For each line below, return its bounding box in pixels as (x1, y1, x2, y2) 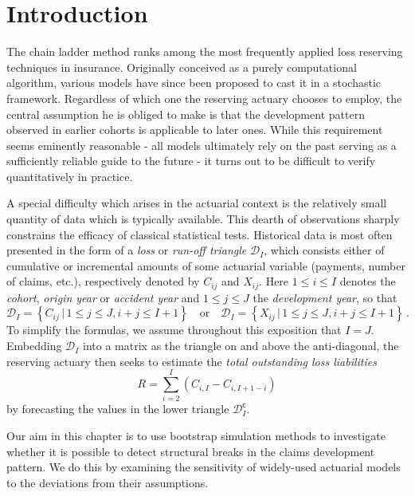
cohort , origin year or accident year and (6, 289, 200, 305)
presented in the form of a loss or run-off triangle (6, 242, 247, 258)
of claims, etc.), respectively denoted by (6, 273, 200, 289)
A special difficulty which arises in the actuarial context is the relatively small (6, 195, 387, 211)
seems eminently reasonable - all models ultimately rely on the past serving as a (6, 136, 397, 153)
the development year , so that (253, 289, 397, 305)
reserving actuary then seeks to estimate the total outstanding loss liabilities (6, 352, 377, 369)
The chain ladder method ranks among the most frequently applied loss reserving (6, 43, 403, 60)
